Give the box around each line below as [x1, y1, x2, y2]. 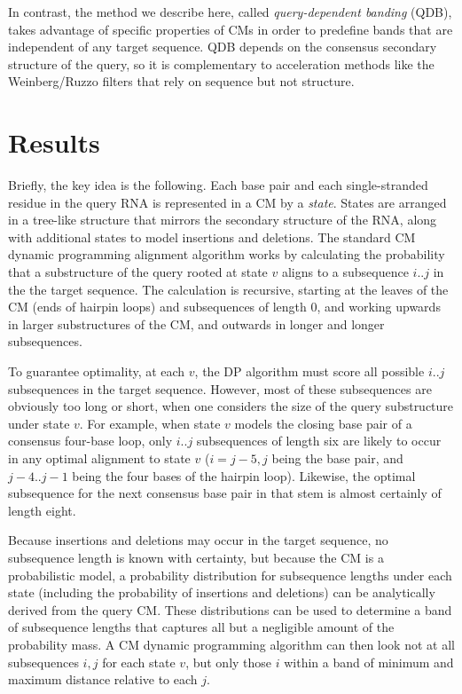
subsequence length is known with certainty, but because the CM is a [8, 548, 384, 566]
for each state [102, 652, 176, 671]
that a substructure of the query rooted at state [8, 263, 268, 281]
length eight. [8, 501, 76, 519]
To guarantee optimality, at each [8, 362, 185, 381]
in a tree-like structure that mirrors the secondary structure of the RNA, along [8, 210, 437, 229]
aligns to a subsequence [281, 263, 409, 281]
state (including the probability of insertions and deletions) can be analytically [8, 583, 435, 602]
